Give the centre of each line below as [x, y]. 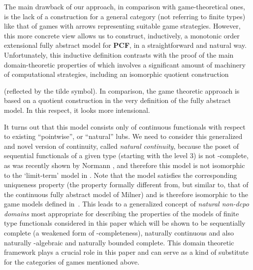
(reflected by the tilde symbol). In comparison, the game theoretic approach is [122, 90]
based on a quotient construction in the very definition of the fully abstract [117, 100]
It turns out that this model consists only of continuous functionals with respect [125, 126]
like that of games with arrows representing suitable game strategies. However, [122, 26]
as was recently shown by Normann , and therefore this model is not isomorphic [125, 165]
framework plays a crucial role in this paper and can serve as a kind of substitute [126, 252]
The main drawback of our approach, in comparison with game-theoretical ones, [125, 6]
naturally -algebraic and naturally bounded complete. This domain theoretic [119, 242]
